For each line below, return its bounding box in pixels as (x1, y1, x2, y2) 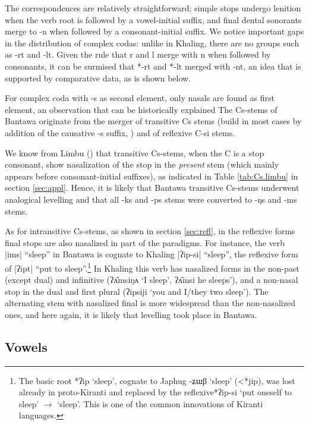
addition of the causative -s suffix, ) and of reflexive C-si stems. (5, 126, 235, 138)
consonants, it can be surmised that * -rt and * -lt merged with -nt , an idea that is (5, 59, 301, 72)
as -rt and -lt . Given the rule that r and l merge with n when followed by (5, 48, 271, 61)
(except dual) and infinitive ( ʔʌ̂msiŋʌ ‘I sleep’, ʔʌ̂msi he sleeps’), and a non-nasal (5, 273, 298, 286)
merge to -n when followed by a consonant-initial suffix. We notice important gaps (5, 25, 304, 37)
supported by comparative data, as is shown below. (5, 71, 191, 84)
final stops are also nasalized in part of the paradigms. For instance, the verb (5, 236, 285, 248)
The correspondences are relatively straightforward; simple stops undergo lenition (5, 2, 301, 14)
